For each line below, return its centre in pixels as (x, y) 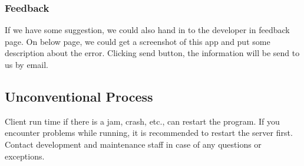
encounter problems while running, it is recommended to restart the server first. (149, 133)
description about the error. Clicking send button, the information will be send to (152, 53)
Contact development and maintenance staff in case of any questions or (133, 144)
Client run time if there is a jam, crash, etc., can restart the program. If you (142, 121)
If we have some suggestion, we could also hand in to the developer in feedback (147, 30)
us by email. (27, 64)
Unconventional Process (79, 96)
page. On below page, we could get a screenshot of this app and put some (138, 41)
